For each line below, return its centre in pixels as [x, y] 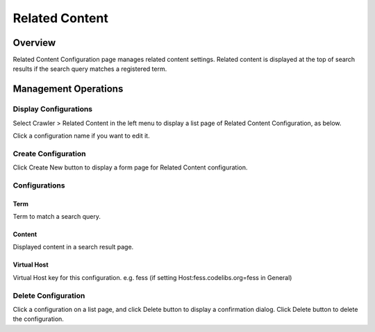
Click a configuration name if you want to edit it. [81, 136]
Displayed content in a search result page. [73, 247]
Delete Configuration [49, 295]
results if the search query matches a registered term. [90, 69]
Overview [34, 43]
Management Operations [68, 89]
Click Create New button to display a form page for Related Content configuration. [130, 167]
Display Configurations [53, 109]
